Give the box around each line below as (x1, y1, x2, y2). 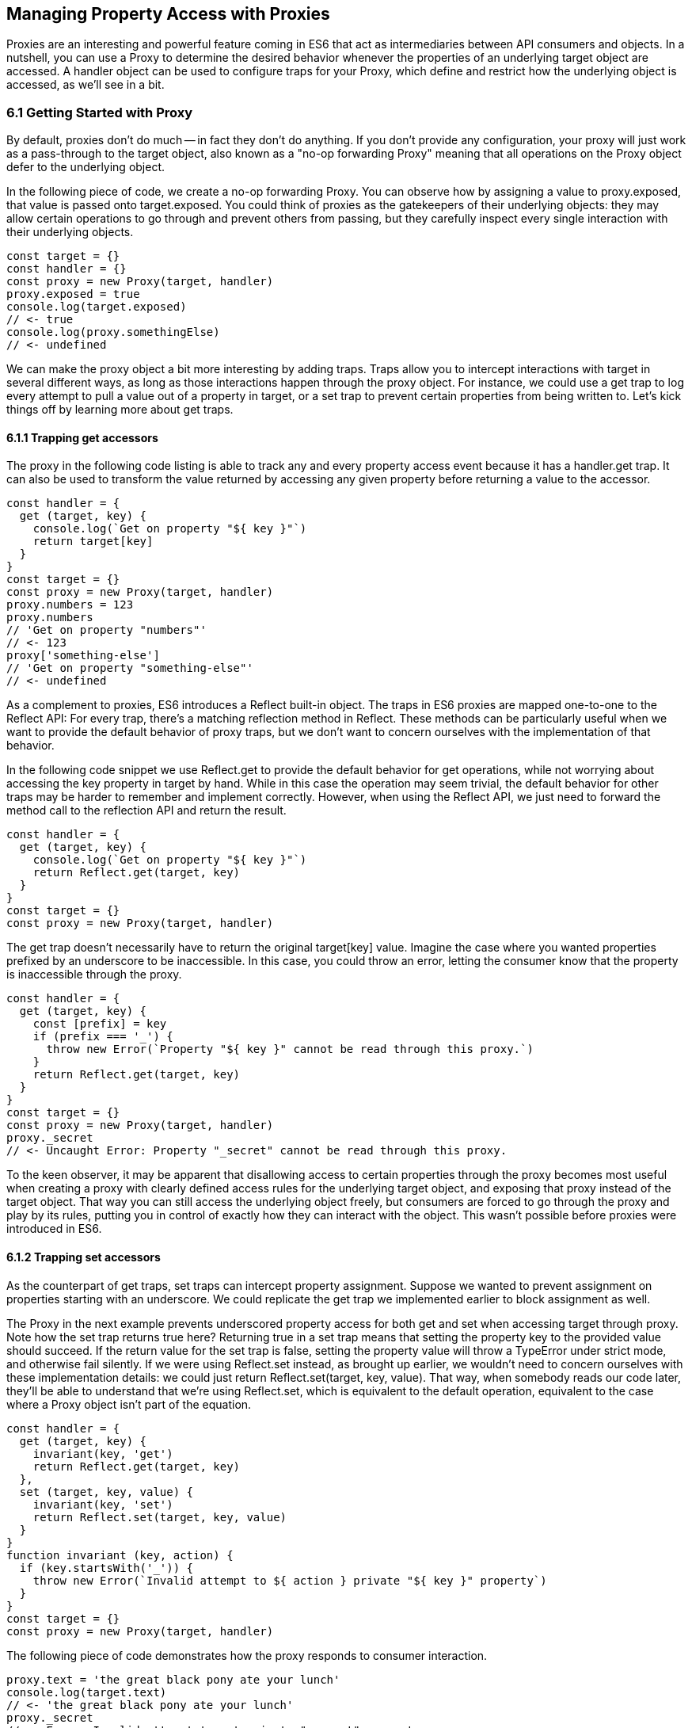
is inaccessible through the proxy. (6, 967, 182, 982)
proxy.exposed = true (6, 288, 140, 301)
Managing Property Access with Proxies (6, 4, 330, 24)
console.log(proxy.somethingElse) (6, 326, 220, 339)
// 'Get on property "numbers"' (6, 624, 207, 637)
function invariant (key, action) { (6, 1548, 234, 1562)
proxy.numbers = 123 (6, 598, 134, 612)
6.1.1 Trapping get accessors (6, 430, 158, 444)
